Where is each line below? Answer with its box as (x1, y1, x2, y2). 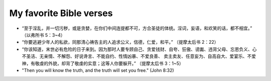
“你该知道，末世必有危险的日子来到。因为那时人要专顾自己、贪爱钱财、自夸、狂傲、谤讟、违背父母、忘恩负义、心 (22, 46, 257, 52)
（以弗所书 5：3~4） (22, 32, 65, 38)
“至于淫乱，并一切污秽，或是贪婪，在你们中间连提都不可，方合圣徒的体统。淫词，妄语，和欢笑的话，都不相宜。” (22, 25, 252, 31)
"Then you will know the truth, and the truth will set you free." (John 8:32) (22, 67, 174, 73)
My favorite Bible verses (9, 8, 113, 19)
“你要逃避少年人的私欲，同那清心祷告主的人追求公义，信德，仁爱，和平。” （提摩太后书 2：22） (22, 39, 219, 45)
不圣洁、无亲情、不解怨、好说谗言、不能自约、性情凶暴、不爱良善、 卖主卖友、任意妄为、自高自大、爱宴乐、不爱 (22, 53, 256, 59)
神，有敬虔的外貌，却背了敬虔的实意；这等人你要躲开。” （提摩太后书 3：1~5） (22, 60, 184, 66)
